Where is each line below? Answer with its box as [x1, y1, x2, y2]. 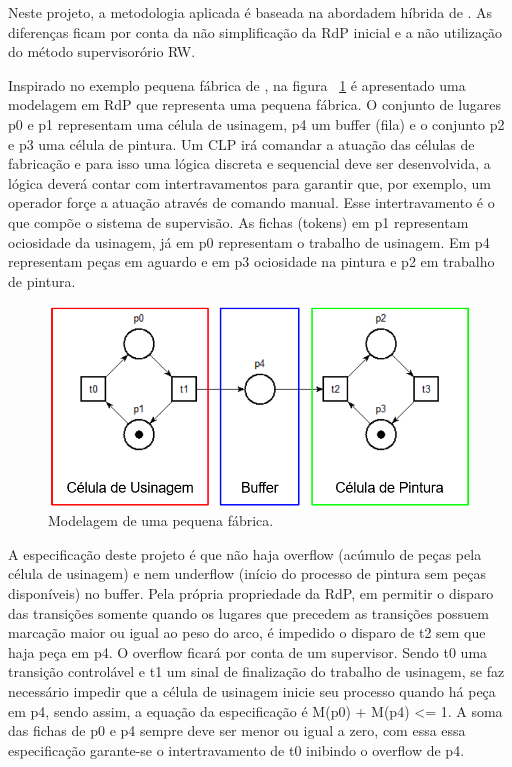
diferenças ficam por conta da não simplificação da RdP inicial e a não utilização [8, 21, 503, 42]
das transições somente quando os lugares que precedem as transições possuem [8, 602, 489, 623]
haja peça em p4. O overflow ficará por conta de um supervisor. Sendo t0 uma [8, 641, 488, 662]
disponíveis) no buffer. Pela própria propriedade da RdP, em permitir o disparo [8, 583, 494, 604]
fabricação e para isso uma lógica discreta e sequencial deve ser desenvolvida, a [8, 153, 491, 174]
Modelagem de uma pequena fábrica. [48, 510, 274, 531]
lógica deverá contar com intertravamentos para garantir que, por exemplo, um [8, 172, 491, 193]
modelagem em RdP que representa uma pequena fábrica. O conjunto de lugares [8, 94, 502, 115]
